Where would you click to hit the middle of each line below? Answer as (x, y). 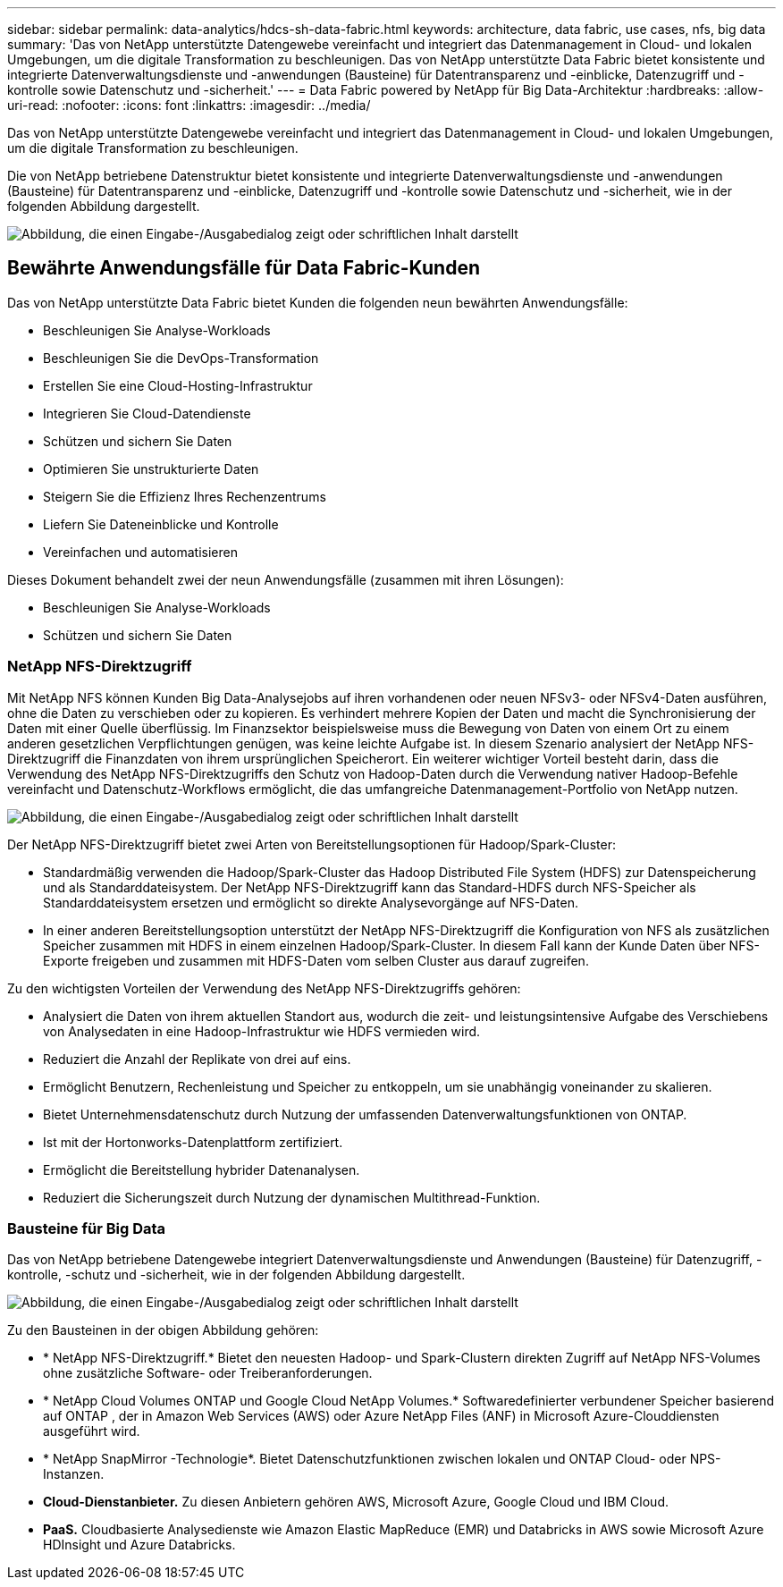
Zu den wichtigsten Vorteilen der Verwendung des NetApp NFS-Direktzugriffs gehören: (264, 988)
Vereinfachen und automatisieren (140, 552)
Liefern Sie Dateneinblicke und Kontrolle (161, 524)
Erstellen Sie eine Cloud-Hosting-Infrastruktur (178, 385)
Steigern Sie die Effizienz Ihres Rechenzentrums (185, 496)
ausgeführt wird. (92, 1431)
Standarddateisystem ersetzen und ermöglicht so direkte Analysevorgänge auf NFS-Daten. (311, 902)
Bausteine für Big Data (87, 1228)
